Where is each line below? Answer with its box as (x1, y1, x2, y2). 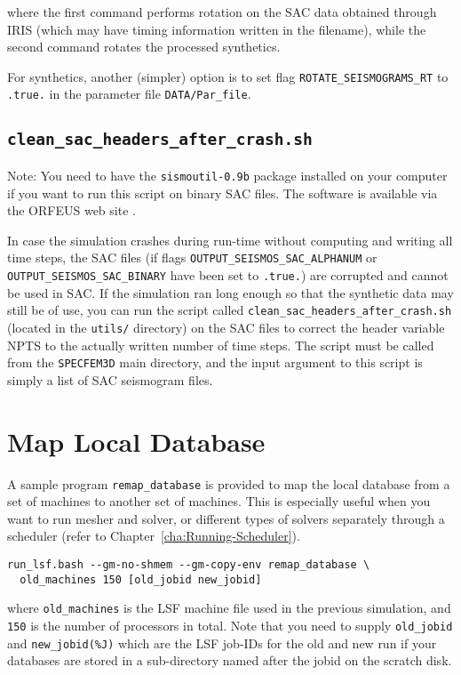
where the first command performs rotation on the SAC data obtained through (7, 3, 437, 20)
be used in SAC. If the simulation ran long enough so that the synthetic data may (7, 283, 454, 301)
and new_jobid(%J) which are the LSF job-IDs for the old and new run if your (7, 633, 437, 652)
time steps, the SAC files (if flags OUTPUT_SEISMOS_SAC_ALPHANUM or (7, 248, 378, 267)
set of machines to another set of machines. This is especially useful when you (7, 492, 431, 510)
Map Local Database (7, 422, 266, 459)
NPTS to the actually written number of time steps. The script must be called (7, 335, 434, 354)
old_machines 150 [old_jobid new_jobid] (20, 573, 262, 586)
